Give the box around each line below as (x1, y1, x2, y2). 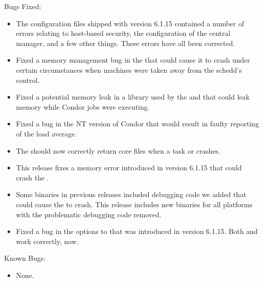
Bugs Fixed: (4, 1, 41, 11)
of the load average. (16, 128, 77, 138)
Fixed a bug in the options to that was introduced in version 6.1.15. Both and (16, 226, 258, 237)
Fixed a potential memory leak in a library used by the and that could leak (16, 91, 250, 102)
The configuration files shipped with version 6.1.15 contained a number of (16, 18, 244, 28)
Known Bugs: (4, 253, 46, 263)
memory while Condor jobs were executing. (16, 101, 150, 112)
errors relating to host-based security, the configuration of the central (16, 28, 231, 38)
